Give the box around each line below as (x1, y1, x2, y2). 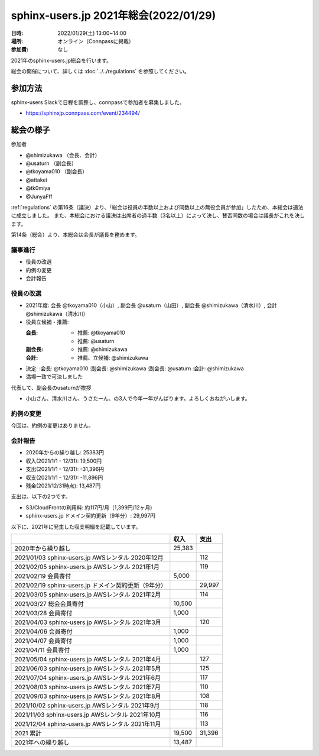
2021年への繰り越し (14, 738, 70, 747)
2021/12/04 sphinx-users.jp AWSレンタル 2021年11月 (14, 719, 161, 728)
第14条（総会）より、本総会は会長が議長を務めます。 (11, 231, 140, 238)
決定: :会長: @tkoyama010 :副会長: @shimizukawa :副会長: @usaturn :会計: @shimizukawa (25, 365, 245, 372)
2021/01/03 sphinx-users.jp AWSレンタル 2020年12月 (14, 553, 164, 561)
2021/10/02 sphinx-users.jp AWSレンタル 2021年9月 (14, 701, 160, 709)
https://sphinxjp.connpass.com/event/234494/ (25, 109, 140, 117)
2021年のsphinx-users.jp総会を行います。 (11, 57, 112, 64)
